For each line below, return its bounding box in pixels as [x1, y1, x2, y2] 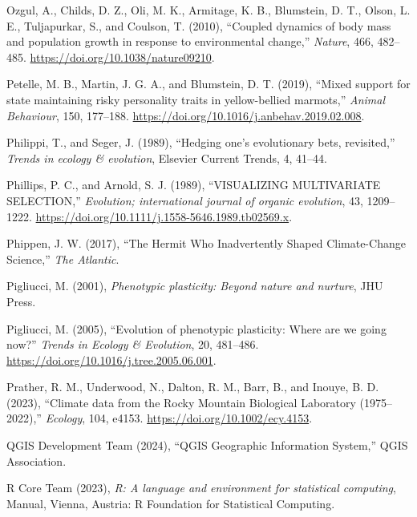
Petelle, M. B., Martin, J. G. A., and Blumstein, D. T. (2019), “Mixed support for [6, 75, 411, 92]
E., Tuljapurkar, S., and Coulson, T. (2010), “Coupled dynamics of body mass [6, 17, 391, 34]
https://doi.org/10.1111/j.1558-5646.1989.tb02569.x [35, 208, 289, 224]
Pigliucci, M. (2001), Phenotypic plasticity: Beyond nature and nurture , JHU [6, 277, 383, 294]
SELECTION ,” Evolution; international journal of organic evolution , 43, [6, 192, 363, 208]
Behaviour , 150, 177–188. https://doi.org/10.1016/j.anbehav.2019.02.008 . [6, 107, 365, 123]
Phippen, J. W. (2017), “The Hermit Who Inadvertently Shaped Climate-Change [6, 235, 406, 252]
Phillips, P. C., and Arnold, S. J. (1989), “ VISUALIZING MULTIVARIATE [6, 176, 381, 193]
